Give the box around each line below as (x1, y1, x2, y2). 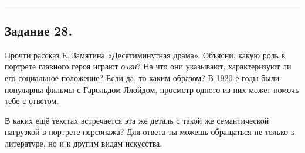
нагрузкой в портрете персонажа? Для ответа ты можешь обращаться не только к (5, 126, 295, 138)
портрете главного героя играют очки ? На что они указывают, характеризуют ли (5, 60, 292, 72)
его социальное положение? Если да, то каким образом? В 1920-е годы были (5, 71, 280, 84)
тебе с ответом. (5, 95, 59, 107)
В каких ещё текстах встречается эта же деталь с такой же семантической (5, 114, 269, 126)
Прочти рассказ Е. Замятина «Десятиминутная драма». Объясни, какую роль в (5, 48, 286, 61)
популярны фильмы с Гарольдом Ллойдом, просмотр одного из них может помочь (5, 83, 299, 95)
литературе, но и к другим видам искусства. (5, 137, 162, 149)
